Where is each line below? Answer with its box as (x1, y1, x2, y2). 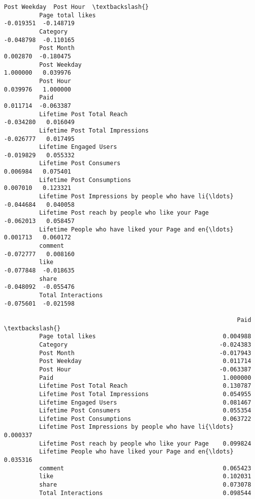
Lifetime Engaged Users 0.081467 (39, 399, 252, 406)
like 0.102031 (39, 473, 252, 480)
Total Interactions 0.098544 (39, 489, 252, 497)
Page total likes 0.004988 (39, 333, 252, 340)
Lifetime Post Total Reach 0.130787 (39, 382, 252, 390)
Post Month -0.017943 (39, 349, 252, 357)
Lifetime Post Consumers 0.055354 (39, 407, 252, 414)
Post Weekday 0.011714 (39, 358, 252, 365)
